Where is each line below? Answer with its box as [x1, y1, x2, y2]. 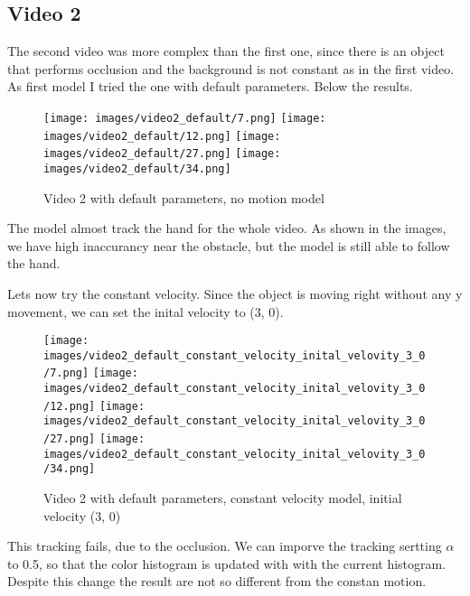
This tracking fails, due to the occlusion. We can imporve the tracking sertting [7, 536, 442, 555]
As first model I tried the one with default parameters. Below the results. [7, 77, 413, 96]
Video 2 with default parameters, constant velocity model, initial [43, 489, 402, 508]
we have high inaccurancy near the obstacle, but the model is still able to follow [7, 236, 450, 255]
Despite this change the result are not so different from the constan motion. [7, 572, 427, 591]
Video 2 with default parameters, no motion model [43, 188, 324, 207]
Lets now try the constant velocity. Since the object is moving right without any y [7, 284, 463, 303]
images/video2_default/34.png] [43, 162, 231, 175]
